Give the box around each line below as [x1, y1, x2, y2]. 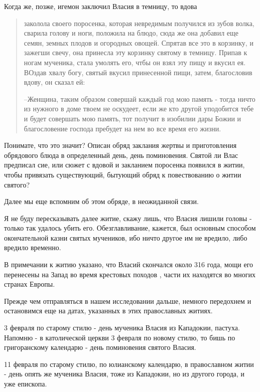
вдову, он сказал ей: [24, 77, 85, 87]
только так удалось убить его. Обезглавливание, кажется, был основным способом [4, 223, 256, 233]
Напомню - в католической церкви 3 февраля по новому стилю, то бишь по [4, 332, 235, 342]
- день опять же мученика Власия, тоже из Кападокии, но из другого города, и [4, 368, 245, 379]
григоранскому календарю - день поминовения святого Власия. [4, 342, 196, 352]
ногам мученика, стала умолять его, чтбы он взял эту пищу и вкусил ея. [24, 57, 246, 67]
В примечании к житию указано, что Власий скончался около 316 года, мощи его [4, 259, 253, 270]
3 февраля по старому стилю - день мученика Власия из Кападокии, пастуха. [4, 322, 240, 333]
